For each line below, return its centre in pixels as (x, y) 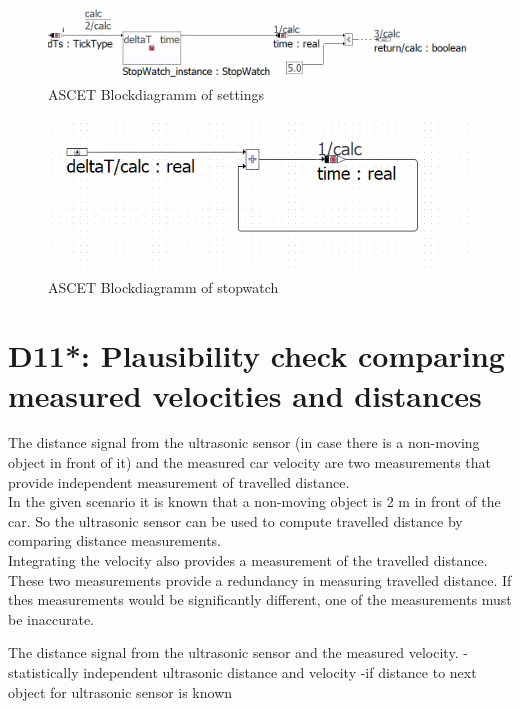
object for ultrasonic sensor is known (120, 691)
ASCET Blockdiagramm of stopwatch (163, 286)
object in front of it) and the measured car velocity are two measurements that (249, 462)
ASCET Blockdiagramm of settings (156, 93)
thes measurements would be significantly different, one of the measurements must (260, 599)
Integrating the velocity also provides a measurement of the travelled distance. (248, 560)
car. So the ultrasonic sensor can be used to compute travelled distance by (235, 520)
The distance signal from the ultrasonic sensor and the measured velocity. (233, 652)
